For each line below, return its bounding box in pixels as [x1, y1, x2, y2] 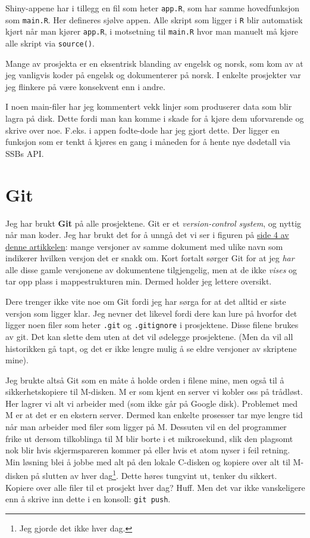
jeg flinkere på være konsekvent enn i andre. [5, 80, 165, 92]
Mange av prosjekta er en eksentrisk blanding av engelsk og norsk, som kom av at [5, 57, 303, 69]
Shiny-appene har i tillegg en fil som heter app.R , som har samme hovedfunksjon [5, 2, 299, 14]
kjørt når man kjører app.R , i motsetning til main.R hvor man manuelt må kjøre [5, 25, 299, 38]
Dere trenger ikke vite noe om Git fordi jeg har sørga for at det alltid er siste [5, 295, 286, 308]
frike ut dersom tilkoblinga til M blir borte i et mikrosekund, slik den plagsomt [5, 432, 293, 444]
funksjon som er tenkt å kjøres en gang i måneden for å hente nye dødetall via [5, 135, 291, 148]
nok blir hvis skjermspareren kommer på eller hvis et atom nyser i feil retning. [5, 444, 290, 456]
